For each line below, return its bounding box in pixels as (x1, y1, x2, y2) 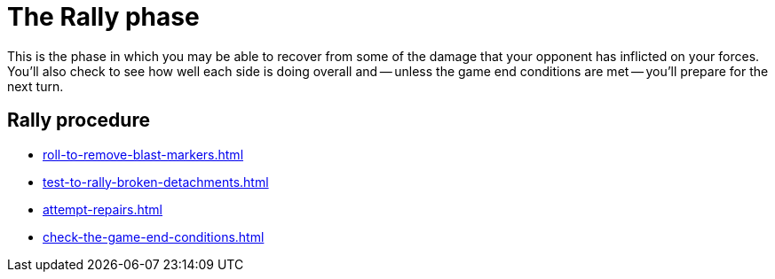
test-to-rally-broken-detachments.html (43, 174, 269, 190)
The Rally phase (7, 2, 200, 32)
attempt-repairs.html (43, 201, 162, 217)
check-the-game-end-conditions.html (43, 229, 265, 244)
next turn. (7, 78, 64, 94)
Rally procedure (7, 109, 150, 132)
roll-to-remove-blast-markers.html (43, 146, 244, 162)
